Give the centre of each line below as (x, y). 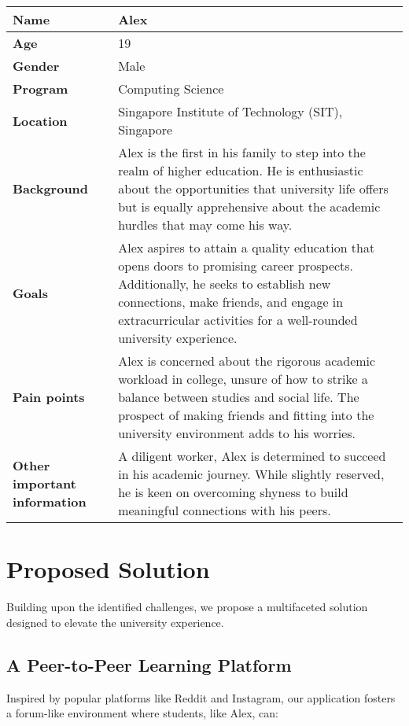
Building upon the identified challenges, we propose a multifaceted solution (187, 607)
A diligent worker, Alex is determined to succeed (252, 456)
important (44, 483)
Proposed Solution (108, 569)
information (50, 501)
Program (41, 88)
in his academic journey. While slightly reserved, (251, 474)
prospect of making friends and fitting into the (246, 415)
